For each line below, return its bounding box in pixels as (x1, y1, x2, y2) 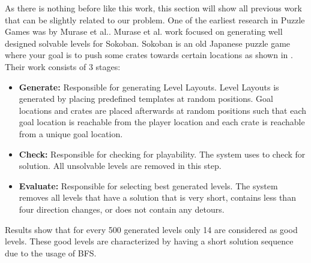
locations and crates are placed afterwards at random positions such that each (19, 104, 306, 116)
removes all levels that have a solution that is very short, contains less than (19, 191, 296, 204)
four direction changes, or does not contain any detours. (19, 202, 225, 215)
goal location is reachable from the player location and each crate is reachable (19, 116, 305, 128)
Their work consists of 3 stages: (5, 60, 121, 72)
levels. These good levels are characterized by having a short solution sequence (5, 235, 294, 247)
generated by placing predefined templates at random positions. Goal (19, 92, 273, 105)
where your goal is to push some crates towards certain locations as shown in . (5, 49, 293, 61)
